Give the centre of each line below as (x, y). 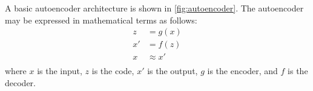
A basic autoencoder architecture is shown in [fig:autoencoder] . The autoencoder (154, 8)
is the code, (113, 71)
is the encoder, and (242, 71)
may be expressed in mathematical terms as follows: (101, 20)
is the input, (60, 71)
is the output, (173, 71)
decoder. (20, 82)
